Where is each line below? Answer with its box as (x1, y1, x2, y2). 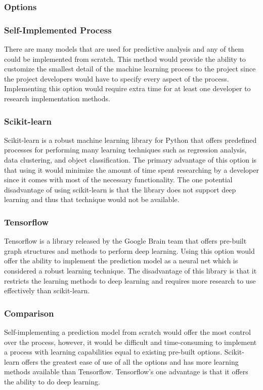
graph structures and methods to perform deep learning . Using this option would (4, 245, 255, 256)
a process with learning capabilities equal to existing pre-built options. (4, 346, 223, 357)
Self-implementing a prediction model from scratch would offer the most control (4, 327, 251, 337)
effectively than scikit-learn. (4, 285, 90, 296)
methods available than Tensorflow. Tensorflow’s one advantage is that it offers (4, 366, 248, 377)
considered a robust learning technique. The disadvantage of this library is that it (4, 265, 257, 276)
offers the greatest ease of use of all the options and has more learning (22, 356, 239, 367)
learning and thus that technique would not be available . (4, 194, 180, 205)
